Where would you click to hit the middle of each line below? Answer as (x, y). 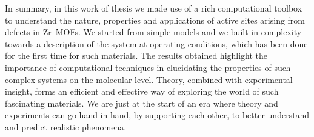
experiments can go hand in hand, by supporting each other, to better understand (157, 115)
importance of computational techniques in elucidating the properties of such (148, 67)
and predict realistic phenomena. (66, 126)
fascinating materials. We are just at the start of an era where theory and (142, 103)
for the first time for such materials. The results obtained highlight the (136, 55)
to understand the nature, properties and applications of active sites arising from (155, 20)
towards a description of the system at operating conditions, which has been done (156, 43)
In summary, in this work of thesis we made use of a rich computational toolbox (154, 8)
